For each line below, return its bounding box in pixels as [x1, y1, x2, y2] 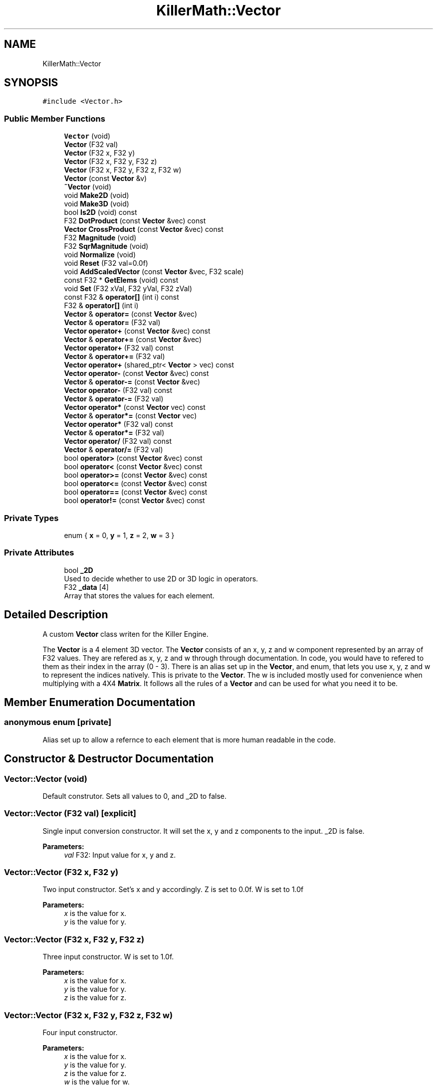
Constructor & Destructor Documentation [4, 752, 214, 765]
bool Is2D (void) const [64, 208, 137, 217]
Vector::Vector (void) [4, 773, 87, 784]
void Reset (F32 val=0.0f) [64, 259, 148, 268]
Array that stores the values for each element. [64, 591, 215, 600]
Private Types [4, 513, 59, 523]
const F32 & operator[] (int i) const [64, 293, 179, 302]
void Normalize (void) [64, 250, 136, 259]
